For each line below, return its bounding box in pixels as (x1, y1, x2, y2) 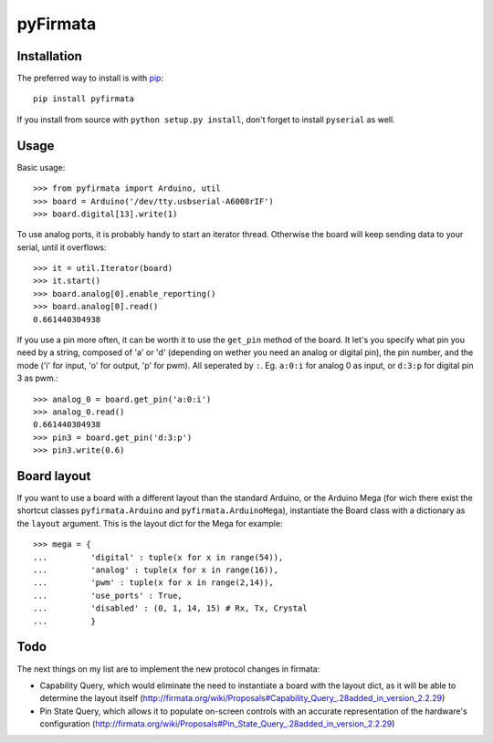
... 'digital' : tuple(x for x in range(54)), (33, 552, 284, 562)
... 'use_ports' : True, (33, 590, 183, 601)
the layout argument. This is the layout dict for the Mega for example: (16, 518, 283, 528)
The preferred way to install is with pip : (16, 73, 164, 84)
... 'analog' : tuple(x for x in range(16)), (33, 565, 278, 575)
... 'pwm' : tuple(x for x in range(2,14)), (33, 578, 274, 588)
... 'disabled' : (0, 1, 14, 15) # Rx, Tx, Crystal (33, 603, 308, 613)
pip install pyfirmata (33, 94, 135, 104)
